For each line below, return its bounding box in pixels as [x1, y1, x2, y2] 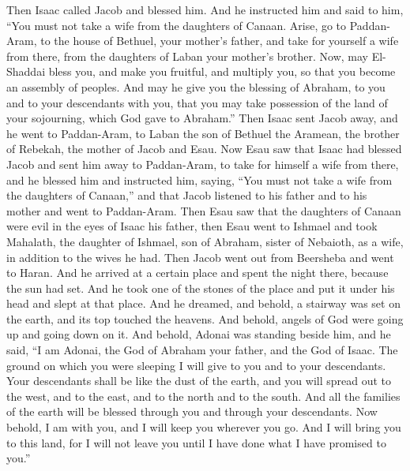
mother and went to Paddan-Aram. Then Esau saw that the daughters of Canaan [6, 202, 401, 219]
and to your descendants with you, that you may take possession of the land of [6, 94, 388, 110]
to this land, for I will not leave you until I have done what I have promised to [6, 434, 386, 450]
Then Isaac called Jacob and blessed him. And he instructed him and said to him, [6, 2, 404, 17]
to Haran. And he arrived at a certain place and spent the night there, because [6, 264, 389, 281]
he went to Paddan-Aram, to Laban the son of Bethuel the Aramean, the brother [6, 125, 400, 141]
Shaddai [6, 63, 46, 80]
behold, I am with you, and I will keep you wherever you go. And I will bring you [6, 419, 401, 435]
